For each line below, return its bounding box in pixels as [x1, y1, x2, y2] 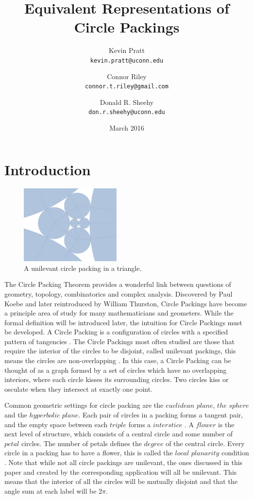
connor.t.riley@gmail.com [85, 83, 169, 90]
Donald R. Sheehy [100, 97, 154, 107]
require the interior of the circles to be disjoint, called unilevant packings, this [4, 346, 236, 356]
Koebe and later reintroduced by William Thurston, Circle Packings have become [4, 298, 247, 308]
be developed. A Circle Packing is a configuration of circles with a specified [4, 327, 228, 337]
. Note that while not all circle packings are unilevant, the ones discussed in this [4, 457, 243, 467]
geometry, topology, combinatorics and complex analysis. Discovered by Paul [4, 288, 233, 299]
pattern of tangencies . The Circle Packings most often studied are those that [4, 336, 235, 346]
